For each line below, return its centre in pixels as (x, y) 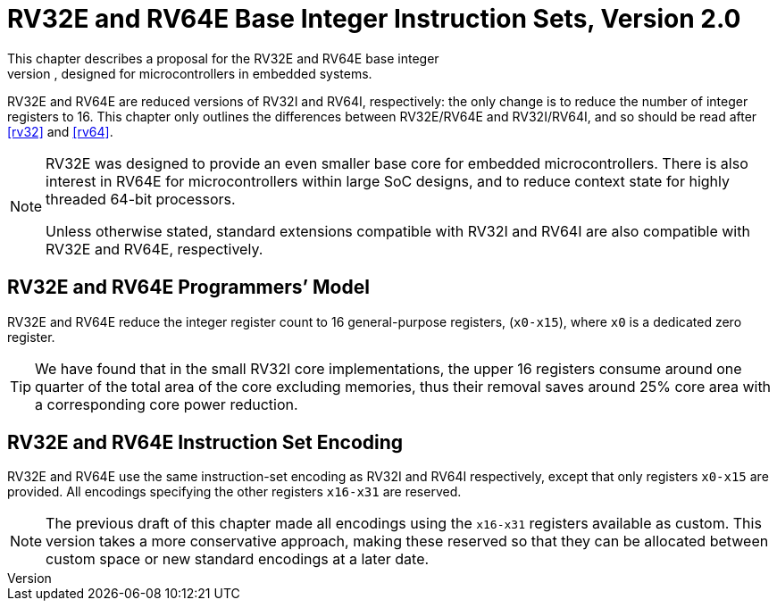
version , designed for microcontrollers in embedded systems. (190, 73)
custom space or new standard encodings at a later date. (238, 559)
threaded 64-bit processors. (141, 199)
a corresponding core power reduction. (167, 404)
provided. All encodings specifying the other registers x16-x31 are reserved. (234, 492)
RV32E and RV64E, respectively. (155, 249)
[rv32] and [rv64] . (60, 131)
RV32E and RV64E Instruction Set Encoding (205, 443)
